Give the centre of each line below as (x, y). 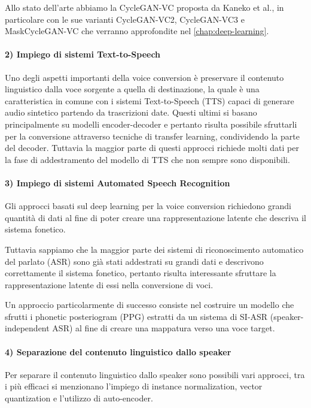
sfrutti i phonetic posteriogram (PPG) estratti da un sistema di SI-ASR (136, 316)
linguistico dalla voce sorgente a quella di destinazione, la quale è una (132, 89)
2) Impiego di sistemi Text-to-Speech (83, 54)
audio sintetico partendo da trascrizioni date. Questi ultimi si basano (131, 112)
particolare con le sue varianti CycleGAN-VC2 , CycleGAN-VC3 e (125, 19)
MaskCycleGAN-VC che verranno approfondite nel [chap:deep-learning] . (137, 31)
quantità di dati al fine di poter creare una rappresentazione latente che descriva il (155, 217)
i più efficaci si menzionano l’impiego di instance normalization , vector (134, 386)
